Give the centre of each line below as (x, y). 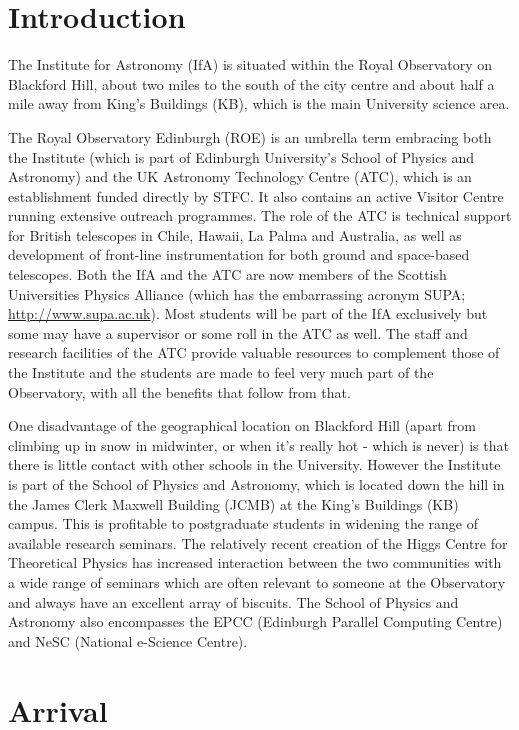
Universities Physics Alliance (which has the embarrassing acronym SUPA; (237, 293)
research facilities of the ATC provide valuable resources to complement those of (254, 352)
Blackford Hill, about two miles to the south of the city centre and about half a (251, 83)
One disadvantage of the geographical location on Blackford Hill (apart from (242, 425)
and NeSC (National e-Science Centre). (128, 640)
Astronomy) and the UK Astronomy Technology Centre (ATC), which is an (240, 176)
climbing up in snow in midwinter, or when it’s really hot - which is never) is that (258, 444)
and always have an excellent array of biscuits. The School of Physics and (233, 601)
